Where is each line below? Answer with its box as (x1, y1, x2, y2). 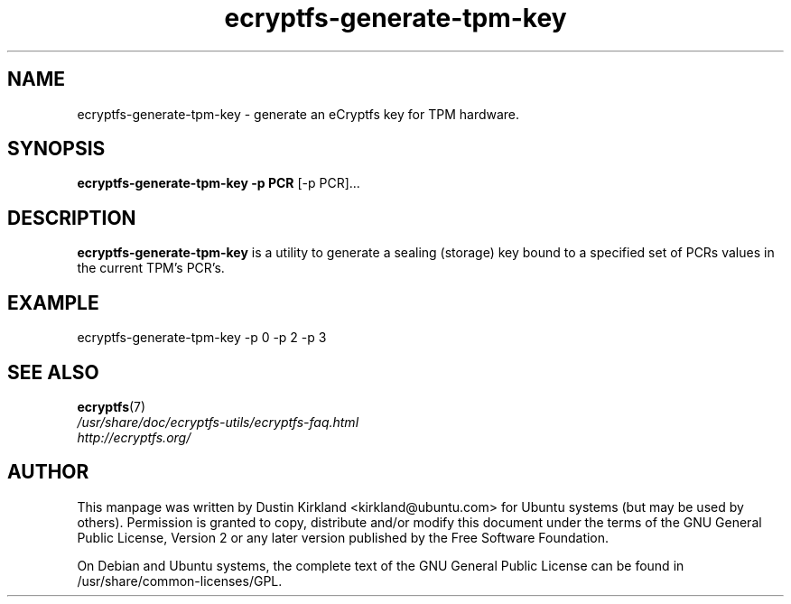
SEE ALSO (7, 360, 99, 384)
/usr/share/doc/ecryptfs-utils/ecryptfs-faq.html (77, 414, 359, 430)
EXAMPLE (7, 291, 99, 314)
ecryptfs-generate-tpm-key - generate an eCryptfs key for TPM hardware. (77, 106, 520, 122)
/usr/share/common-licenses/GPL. (77, 572, 283, 589)
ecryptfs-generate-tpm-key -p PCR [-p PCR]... (77, 175, 360, 191)
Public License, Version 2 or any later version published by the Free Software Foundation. (77, 529, 610, 545)
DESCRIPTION (7, 206, 136, 229)
